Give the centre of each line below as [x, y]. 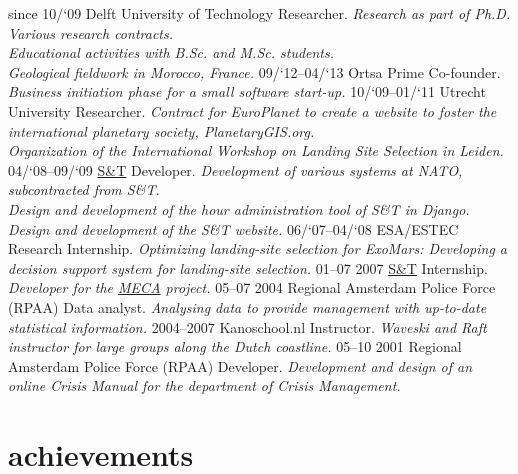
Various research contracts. [90, 32]
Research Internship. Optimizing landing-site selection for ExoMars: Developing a [257, 248]
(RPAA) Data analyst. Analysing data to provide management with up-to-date [247, 306]
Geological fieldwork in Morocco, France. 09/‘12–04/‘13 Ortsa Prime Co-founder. [254, 71]
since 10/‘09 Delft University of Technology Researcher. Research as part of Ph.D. [259, 13]
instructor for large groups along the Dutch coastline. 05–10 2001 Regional [235, 346]
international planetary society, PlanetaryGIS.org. [161, 130]
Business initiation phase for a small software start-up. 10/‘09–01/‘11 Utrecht [247, 91]
